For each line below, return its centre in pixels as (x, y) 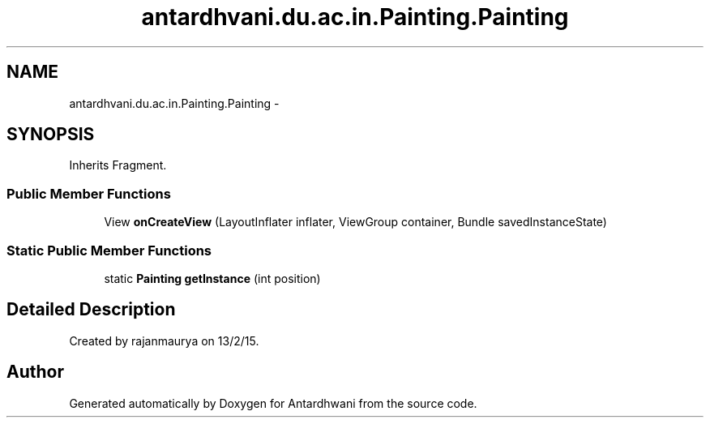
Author (35, 372)
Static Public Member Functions (109, 250)
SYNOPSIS (51, 135)
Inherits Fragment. (118, 165)
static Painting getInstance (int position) (212, 278)
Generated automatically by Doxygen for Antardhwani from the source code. (273, 403)
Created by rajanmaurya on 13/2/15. (164, 340)
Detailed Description (91, 310)
